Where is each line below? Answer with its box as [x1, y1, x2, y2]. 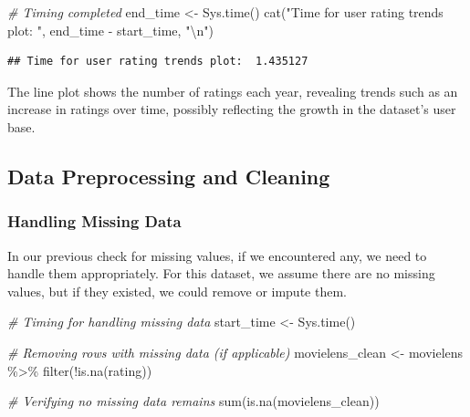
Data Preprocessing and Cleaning [7, 162, 330, 190]
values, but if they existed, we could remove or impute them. [7, 281, 347, 300]
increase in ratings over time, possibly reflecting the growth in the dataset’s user [7, 99, 456, 119]
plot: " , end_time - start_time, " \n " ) [7, 20, 214, 39]
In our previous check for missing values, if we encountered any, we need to [7, 245, 427, 265]
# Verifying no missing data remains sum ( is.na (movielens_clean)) [7, 391, 380, 411]
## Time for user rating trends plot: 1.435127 [7, 55, 308, 68]
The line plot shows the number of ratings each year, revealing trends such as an [7, 81, 458, 100]
